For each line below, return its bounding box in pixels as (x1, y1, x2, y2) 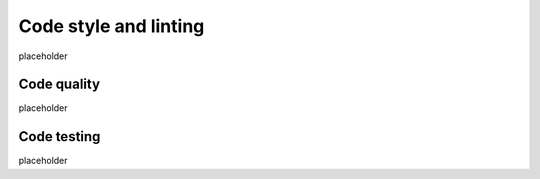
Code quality (18, 76, 100, 93)
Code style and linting (18, 15, 205, 37)
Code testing (18, 128, 101, 145)
